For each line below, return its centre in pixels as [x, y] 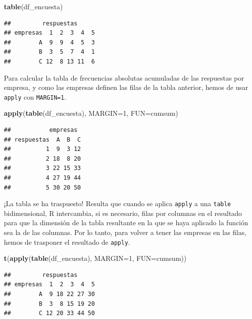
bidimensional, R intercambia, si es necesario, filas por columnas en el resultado [123, 213]
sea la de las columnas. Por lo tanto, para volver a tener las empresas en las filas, [125, 232]
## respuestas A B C [42, 139]
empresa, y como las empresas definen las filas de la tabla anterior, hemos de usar [126, 87]
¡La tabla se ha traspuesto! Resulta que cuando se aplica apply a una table [117, 203]
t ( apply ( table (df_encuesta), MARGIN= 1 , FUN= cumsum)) [95, 258]
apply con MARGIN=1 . [35, 96]
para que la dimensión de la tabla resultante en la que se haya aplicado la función [126, 223]
